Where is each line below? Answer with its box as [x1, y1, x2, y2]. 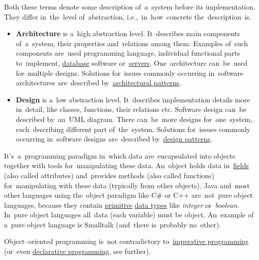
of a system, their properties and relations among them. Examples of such [16, 38, 248, 48]
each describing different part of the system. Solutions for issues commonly [16, 123, 250, 134]
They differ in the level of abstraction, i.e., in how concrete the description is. [4, 11, 251, 22]
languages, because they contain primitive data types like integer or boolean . [4, 199, 239, 210]
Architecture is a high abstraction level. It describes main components [16, 28, 240, 39]
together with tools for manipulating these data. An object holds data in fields [4, 160, 249, 171]
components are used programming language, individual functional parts [16, 48, 240, 58]
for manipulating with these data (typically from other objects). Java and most [4, 180, 250, 190]
